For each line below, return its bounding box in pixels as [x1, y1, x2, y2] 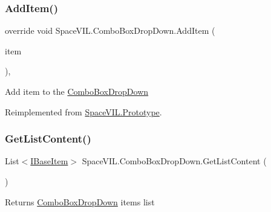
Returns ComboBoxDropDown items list [5, 195, 155, 208]
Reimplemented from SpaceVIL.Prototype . [5, 105, 162, 118]
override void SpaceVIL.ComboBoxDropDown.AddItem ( [5, 24, 215, 37]
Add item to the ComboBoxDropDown [5, 85, 149, 97]
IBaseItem [30, 155, 68, 167]
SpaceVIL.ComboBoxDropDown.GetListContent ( [82, 155, 267, 167]
